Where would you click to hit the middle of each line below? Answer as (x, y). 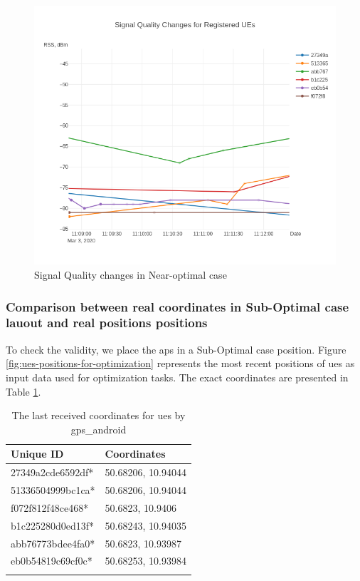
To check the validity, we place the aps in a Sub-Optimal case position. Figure (176, 349)
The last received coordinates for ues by (99, 415)
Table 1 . (23, 391)
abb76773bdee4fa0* (53, 543)
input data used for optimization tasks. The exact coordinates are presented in (177, 377)
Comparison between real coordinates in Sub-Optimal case (178, 306)
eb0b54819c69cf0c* (52, 561)
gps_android (99, 429)
